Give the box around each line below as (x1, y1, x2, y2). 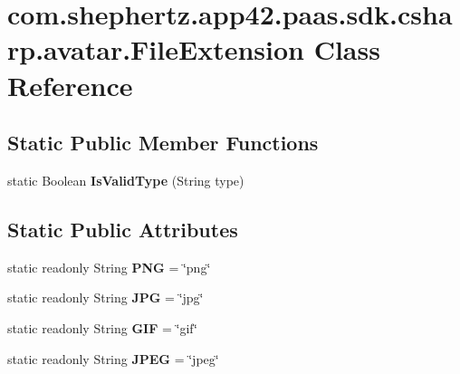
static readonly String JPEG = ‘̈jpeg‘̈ (7, 349, 219, 368)
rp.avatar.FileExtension (7, 31, 304, 68)
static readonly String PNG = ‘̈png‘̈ (7, 257, 211, 276)
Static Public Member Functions (7, 129, 319, 157)
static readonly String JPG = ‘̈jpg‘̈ (7, 288, 204, 307)
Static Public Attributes (7, 215, 238, 243)
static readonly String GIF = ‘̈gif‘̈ (7, 318, 197, 337)
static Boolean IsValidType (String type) (7, 170, 244, 189)
